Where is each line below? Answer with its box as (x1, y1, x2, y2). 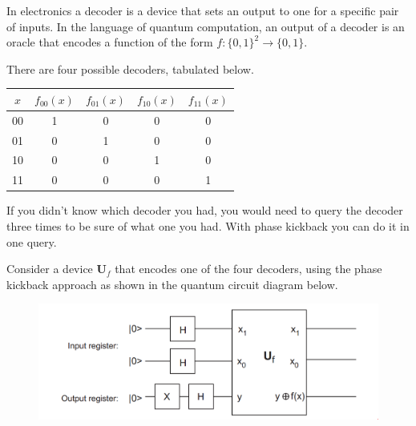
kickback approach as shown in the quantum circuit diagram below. (6, 275, 338, 292)
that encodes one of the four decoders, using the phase (115, 260, 382, 277)
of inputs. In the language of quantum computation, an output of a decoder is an (6, 18, 405, 34)
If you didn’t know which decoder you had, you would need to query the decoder (6, 202, 403, 219)
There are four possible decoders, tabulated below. (6, 60, 254, 77)
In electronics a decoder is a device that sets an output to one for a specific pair (6, 2, 399, 18)
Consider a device (6, 260, 93, 277)
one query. (6, 233, 57, 250)
